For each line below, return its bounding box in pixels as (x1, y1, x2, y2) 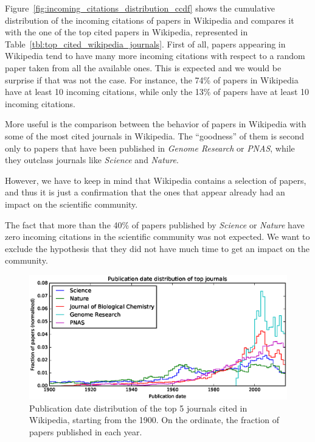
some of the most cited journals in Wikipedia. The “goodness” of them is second (5, 129, 305, 142)
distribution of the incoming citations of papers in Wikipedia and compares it (5, 13, 294, 26)
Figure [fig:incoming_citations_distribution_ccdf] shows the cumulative (5, 2, 275, 14)
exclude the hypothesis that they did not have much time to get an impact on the (5, 242, 310, 254)
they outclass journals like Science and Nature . (5, 153, 179, 166)
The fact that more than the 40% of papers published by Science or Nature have (5, 218, 305, 231)
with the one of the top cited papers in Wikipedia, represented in (5, 26, 248, 38)
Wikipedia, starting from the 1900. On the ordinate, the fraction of (29, 413, 279, 426)
